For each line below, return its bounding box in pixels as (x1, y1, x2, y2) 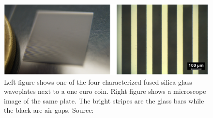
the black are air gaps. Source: (4, 105, 94, 115)
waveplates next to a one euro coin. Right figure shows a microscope (4, 86, 206, 96)
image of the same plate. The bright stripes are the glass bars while (4, 95, 204, 105)
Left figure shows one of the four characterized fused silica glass (4, 76, 192, 87)
